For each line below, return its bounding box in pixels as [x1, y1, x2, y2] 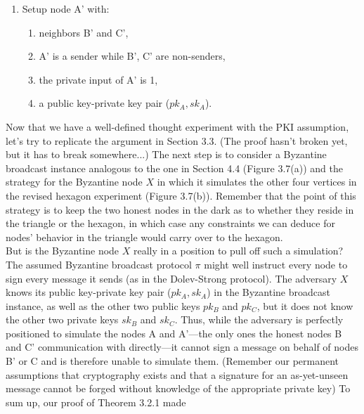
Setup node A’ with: [22, 1, 110, 15]
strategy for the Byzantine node [6, 174, 143, 189]
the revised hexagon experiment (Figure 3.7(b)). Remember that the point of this [6, 188, 356, 202]
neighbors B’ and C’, [39, 25, 129, 39]
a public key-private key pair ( [39, 96, 170, 110]
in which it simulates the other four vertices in [157, 174, 357, 189]
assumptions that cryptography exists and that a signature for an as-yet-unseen [6, 367, 349, 382]
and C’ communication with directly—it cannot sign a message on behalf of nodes [6, 339, 359, 354]
